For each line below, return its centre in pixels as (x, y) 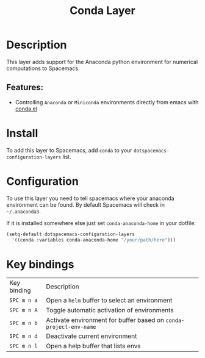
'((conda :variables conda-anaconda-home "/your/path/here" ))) (94, 240)
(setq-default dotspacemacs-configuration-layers (71, 234)
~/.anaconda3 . (23, 211)
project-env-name (71, 327)
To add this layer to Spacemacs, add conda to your (69, 150)
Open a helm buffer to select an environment (109, 301)
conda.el (26, 109)
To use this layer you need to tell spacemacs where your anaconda (91, 198)
